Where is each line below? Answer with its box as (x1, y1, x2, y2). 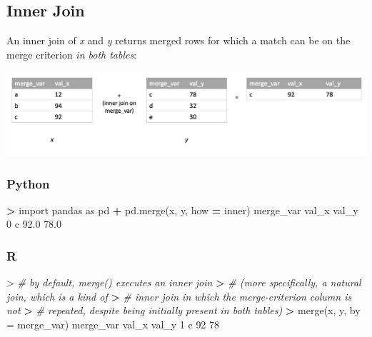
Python (6, 174, 50, 192)
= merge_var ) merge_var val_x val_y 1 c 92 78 (6, 317, 220, 332)
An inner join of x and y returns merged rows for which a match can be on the (6, 33, 351, 48)
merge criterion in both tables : (6, 46, 137, 61)
